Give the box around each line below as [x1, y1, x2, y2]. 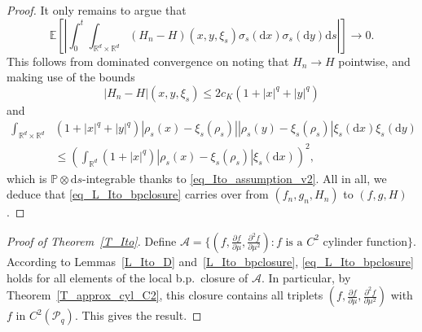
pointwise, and [338, 52, 411, 69]
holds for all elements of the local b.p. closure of [7, 269, 248, 286]
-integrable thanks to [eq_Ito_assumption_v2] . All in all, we [82, 169, 387, 186]
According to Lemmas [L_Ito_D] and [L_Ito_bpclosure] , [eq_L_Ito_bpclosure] [7, 252, 414, 269]
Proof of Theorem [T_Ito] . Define [7, 232, 177, 249]
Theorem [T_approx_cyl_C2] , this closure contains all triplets [7, 286, 323, 304]
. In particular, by [261, 269, 351, 286]
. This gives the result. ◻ [74, 307, 202, 324]
